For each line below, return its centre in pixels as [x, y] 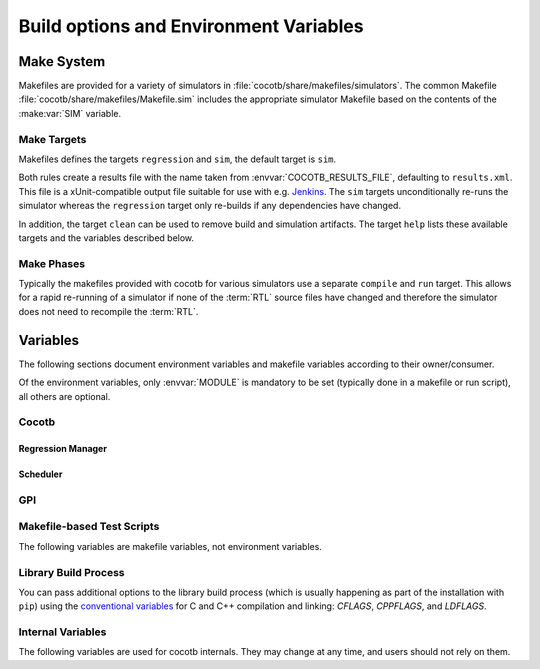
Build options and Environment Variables [191, 26]
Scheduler [40, 474]
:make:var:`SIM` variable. [70, 113]
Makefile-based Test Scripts [89, 527]
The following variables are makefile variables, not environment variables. [170, 546]
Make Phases [51, 263]
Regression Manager [62, 449]
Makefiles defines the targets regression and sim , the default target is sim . [177, 159]
